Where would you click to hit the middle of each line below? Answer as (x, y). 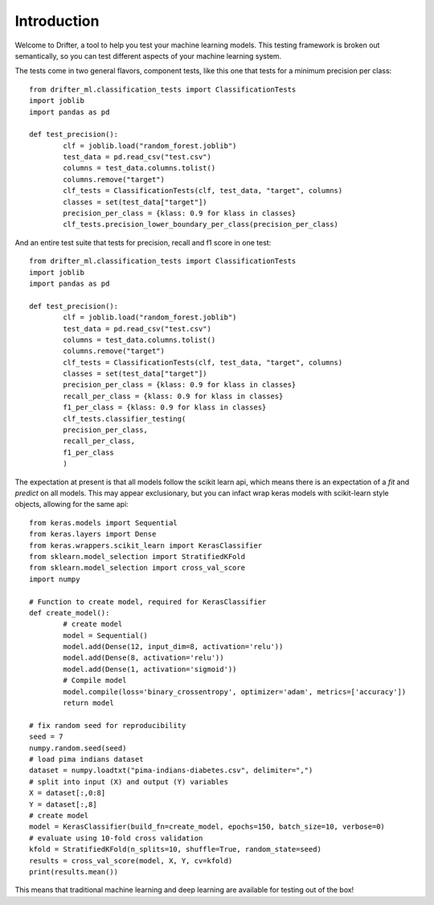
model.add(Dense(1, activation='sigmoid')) (150, 669)
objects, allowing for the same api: (72, 504)
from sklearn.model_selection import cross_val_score (137, 568)
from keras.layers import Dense (93, 534)
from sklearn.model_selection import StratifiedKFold (137, 556)
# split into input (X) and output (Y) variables (129, 782)
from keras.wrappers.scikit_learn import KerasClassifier (146, 545)
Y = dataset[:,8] (63, 804)
